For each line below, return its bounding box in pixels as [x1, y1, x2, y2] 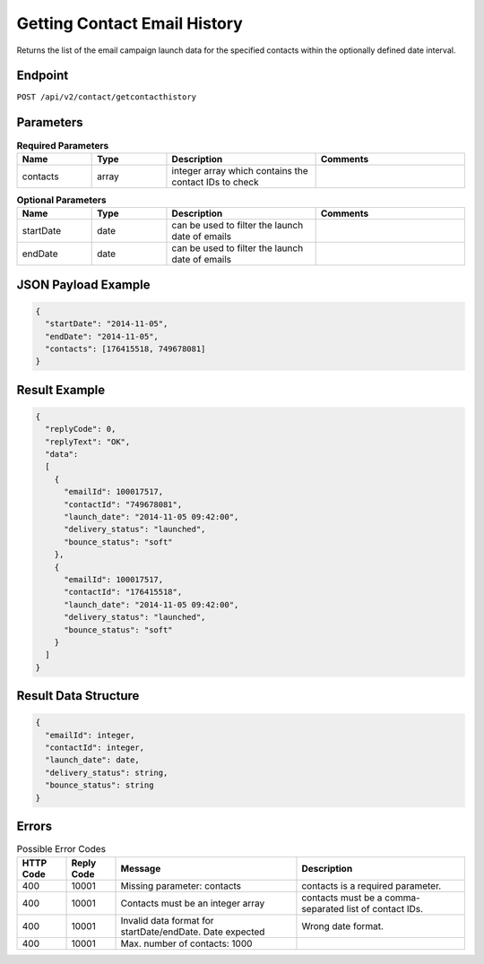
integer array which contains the [171, 164, 308, 176]
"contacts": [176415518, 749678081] [45, 343, 206, 354]
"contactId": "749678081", [64, 499, 183, 510]
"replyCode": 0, [45, 424, 117, 435]
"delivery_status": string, [45, 767, 169, 778]
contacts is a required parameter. [301, 879, 442, 891]
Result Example [16, 382, 106, 398]
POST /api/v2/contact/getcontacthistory [16, 92, 197, 102]
